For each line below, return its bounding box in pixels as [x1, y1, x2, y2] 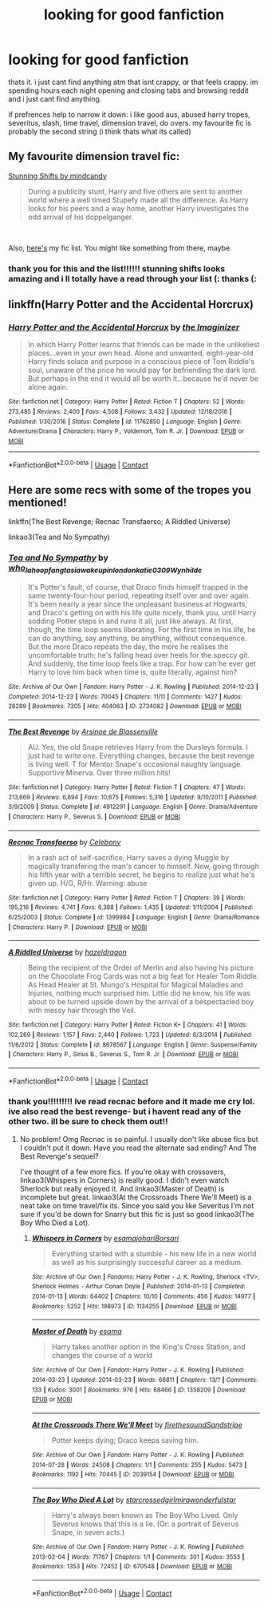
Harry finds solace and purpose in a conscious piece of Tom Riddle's [27, 357, 255, 366]
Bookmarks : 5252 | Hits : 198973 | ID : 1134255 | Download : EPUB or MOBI [31, 1302, 237, 1310]
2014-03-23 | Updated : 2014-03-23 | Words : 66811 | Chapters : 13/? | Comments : [31, 1376, 258, 1384]
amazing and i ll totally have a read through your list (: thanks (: [8, 273, 257, 284]
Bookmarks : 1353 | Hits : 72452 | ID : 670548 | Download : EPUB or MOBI [31, 1563, 233, 1571]
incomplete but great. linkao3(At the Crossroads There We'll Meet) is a [19, 1192, 252, 1202]
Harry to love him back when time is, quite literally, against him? [27, 667, 238, 677]
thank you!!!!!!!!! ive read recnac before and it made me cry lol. [8, 1096, 255, 1107]
